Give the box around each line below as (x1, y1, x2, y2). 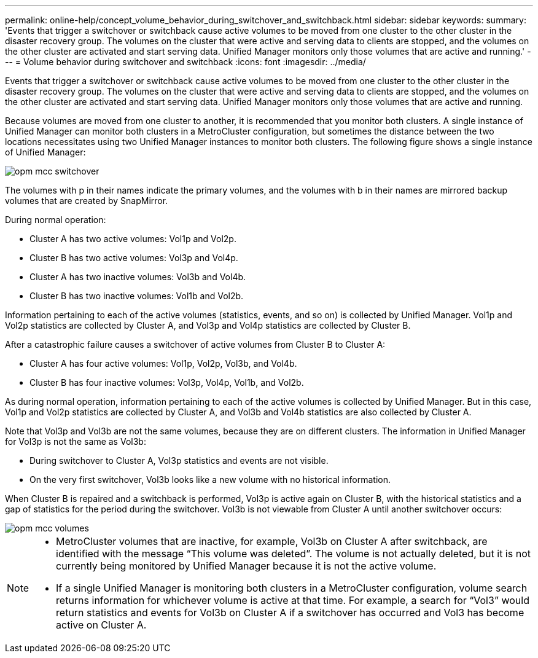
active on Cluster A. (56, 619, 147, 631)
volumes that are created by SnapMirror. (5, 195, 168, 206)
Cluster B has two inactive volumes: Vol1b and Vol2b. (29, 291, 244, 301)
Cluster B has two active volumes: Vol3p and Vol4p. (29, 253, 238, 263)
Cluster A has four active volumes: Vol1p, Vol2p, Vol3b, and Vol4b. (29, 358, 297, 369)
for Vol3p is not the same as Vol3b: (5, 436, 146, 447)
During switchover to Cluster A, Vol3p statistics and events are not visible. (29, 455, 329, 466)
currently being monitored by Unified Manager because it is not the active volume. (56, 560, 437, 572)
